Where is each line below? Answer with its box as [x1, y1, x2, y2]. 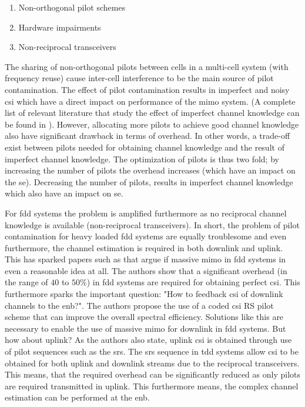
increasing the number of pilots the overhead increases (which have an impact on [5, 164, 296, 176]
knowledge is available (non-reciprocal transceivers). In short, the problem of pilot [5, 218, 300, 231]
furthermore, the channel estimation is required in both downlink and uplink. [5, 241, 283, 253]
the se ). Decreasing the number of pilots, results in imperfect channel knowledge [5, 175, 293, 188]
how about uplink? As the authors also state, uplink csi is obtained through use [5, 333, 292, 346]
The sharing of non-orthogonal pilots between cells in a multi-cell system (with [5, 60, 289, 72]
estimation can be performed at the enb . [5, 391, 150, 403]
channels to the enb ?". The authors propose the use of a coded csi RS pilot [5, 299, 274, 311]
